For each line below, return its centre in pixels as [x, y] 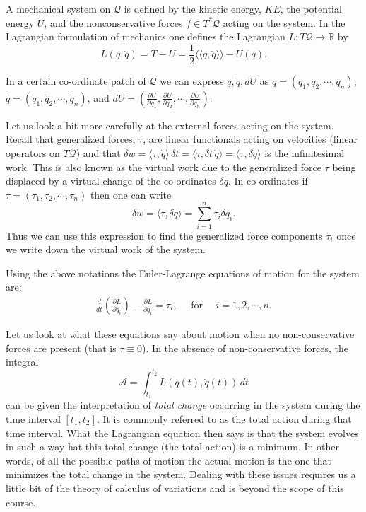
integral [22, 362]
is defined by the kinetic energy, [193, 8]
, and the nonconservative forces [113, 22]
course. [21, 502]
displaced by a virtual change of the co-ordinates [111, 181]
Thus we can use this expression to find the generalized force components [164, 235]
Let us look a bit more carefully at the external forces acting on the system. [170, 125]
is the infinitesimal [305, 153]
